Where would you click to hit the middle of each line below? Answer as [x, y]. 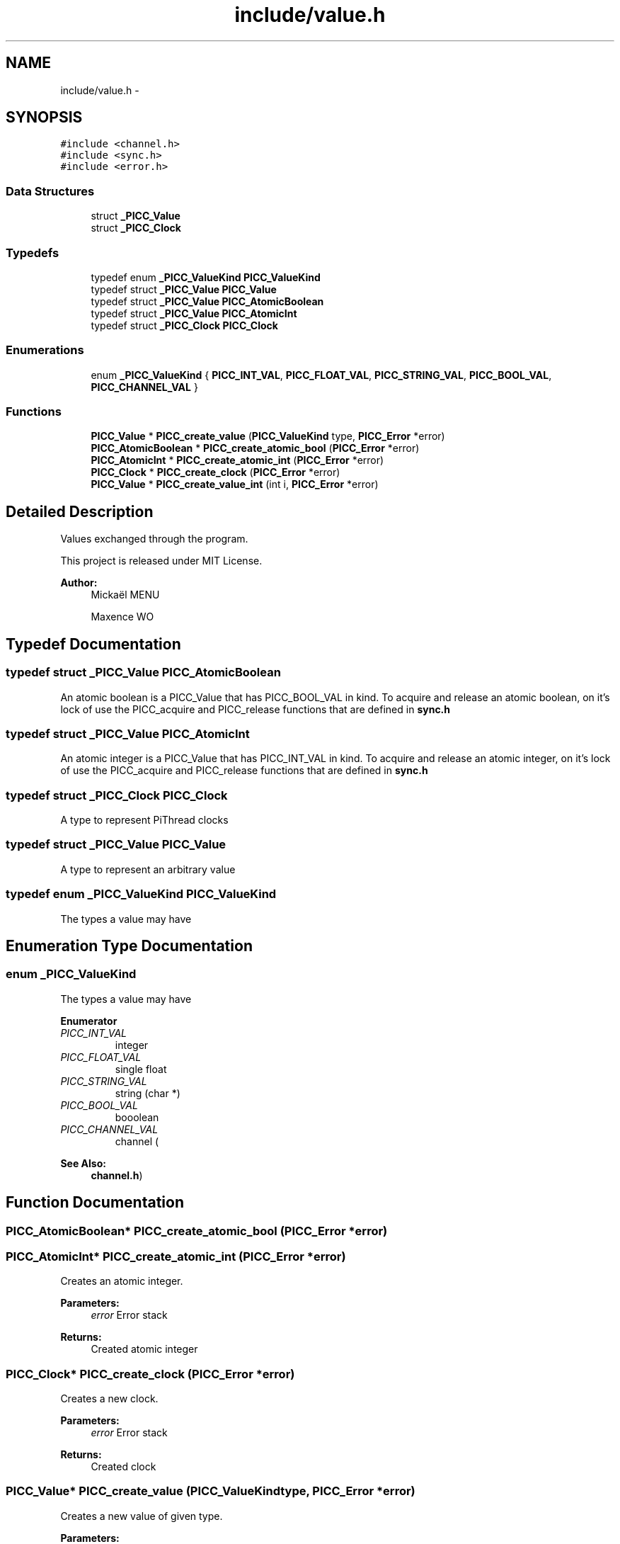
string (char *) [148, 1093]
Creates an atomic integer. [122, 1281]
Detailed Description [80, 511]
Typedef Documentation [93, 644]
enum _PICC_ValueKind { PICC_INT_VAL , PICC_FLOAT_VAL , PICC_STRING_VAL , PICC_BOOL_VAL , [321, 375]
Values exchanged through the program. [154, 539]
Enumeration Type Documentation [129, 946]
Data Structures [50, 191]
